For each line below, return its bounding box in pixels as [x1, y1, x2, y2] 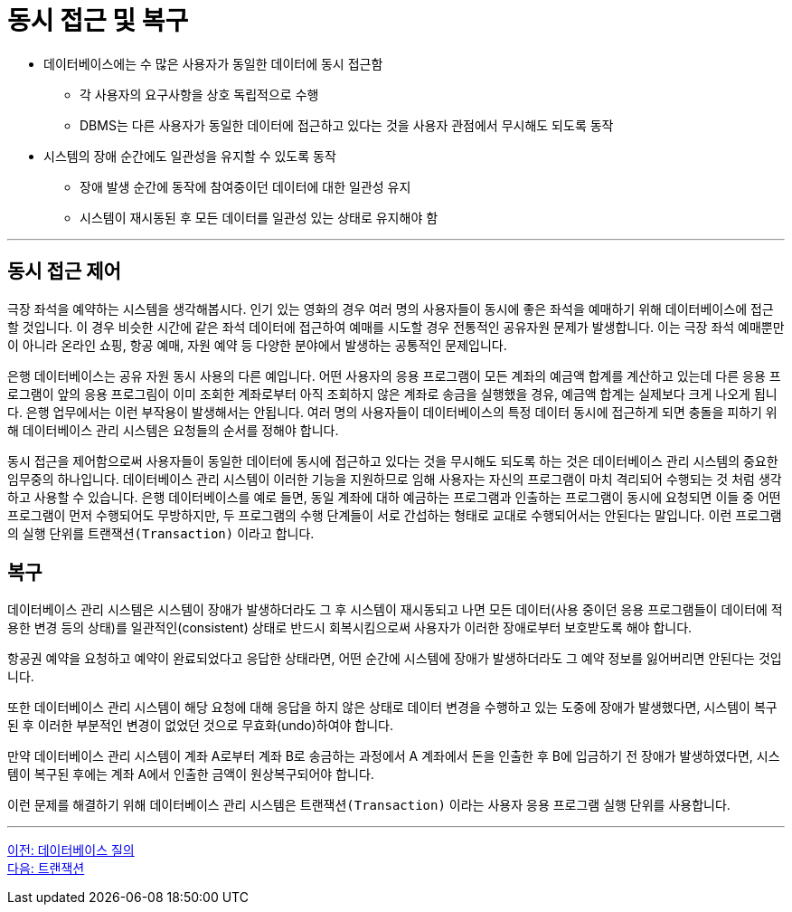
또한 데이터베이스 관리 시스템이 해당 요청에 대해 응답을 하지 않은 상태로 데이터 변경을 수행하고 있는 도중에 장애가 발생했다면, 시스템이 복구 [7, 699, 778, 716]
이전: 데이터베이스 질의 [7, 842, 135, 859]
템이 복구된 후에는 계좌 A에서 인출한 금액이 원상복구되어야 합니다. [7, 766, 374, 783]
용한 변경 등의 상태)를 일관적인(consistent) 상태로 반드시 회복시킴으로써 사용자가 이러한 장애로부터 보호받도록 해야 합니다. [7, 620, 693, 636]
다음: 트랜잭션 [7, 860, 85, 877]
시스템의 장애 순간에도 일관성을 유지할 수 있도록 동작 [43, 147, 336, 164]
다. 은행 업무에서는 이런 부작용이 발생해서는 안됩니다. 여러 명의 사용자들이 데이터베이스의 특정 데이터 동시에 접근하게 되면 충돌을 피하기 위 [7, 404, 778, 420]
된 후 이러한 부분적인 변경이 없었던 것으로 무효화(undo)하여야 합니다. [7, 717, 394, 734]
